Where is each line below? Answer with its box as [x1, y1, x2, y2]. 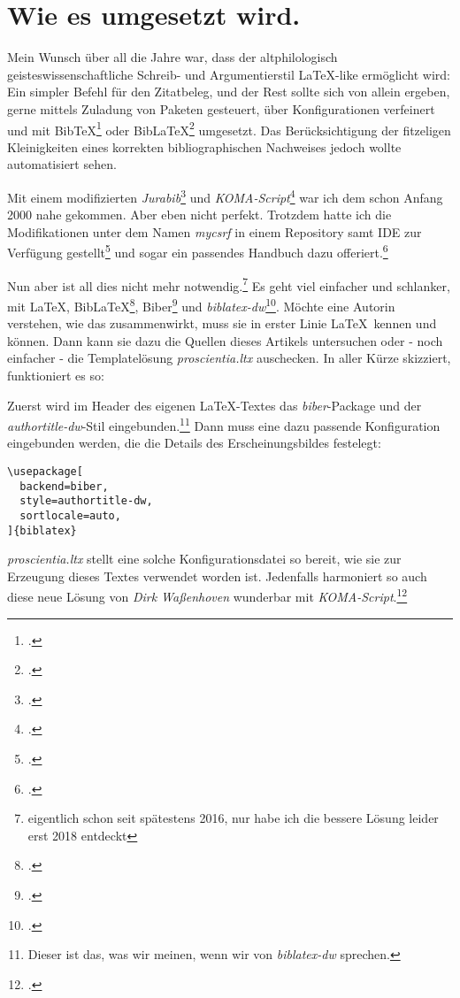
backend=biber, [19, 480, 109, 493]
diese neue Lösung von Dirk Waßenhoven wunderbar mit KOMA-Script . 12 [7, 585, 408, 606]
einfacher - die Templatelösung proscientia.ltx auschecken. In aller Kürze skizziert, [7, 349, 451, 367]
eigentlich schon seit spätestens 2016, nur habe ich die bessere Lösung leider [27, 809, 439, 827]
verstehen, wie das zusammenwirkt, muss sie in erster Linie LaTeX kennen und [7, 314, 437, 333]
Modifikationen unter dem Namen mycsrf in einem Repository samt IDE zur [7, 222, 422, 241]
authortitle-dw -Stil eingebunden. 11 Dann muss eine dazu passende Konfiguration [7, 414, 441, 434]
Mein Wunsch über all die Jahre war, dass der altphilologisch [7, 48, 338, 66]
